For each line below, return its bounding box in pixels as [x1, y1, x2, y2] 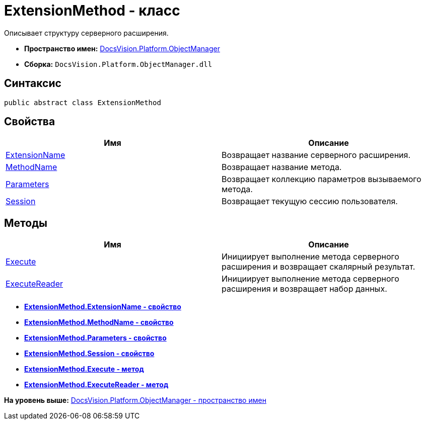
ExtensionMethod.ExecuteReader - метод [24, 380, 169, 389]
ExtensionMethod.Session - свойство [24, 349, 155, 358]
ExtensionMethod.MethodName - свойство [24, 318, 174, 327]
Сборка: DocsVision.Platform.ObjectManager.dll [24, 59, 212, 68]
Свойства [4, 115, 55, 128]
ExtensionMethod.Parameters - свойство [24, 333, 167, 343]
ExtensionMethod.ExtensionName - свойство [24, 302, 181, 311]
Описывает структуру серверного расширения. [4, 28, 169, 37]
